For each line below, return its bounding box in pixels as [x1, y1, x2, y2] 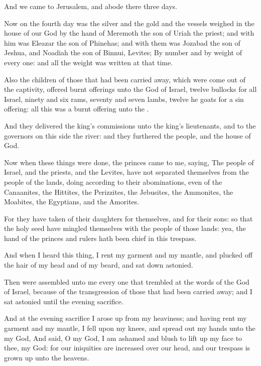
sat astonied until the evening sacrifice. [4, 296, 123, 306]
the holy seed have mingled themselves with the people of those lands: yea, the [4, 223, 246, 233]
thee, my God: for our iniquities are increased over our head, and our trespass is [4, 342, 250, 353]
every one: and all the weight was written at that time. [4, 57, 173, 67]
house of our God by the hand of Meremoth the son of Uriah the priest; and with [4, 28, 254, 38]
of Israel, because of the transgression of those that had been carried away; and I [4, 286, 252, 297]
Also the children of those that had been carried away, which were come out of [4, 74, 245, 84]
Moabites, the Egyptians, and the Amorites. [4, 196, 140, 207]
